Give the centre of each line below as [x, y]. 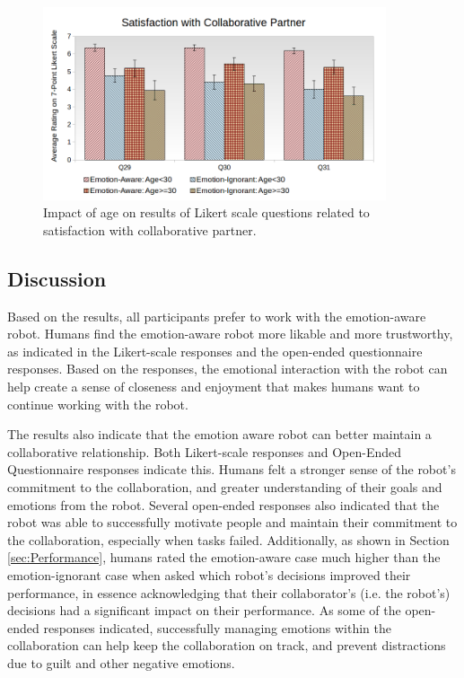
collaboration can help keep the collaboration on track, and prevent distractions [227, 645]
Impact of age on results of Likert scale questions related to [206, 212]
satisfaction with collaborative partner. [150, 229]
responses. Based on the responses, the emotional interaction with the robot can [228, 369]
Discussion [57, 278]
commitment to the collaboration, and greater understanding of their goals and [225, 486]
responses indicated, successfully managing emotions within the [217, 627]
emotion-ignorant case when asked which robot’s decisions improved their [209, 574]
